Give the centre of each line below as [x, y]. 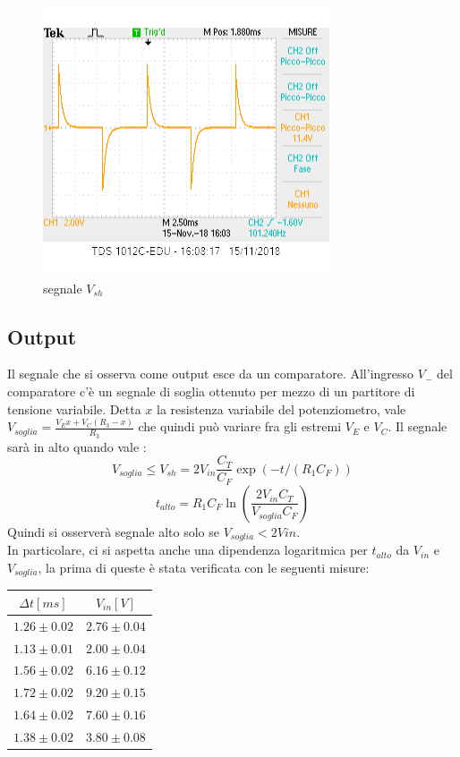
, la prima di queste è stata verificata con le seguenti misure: [204, 567]
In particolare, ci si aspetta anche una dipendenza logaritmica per [187, 550]
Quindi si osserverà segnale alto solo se [113, 531]
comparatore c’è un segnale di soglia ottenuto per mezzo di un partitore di [211, 391]
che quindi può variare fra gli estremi [240, 426]
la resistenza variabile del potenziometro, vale [281, 408]
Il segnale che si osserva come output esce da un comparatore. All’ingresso [211, 374]
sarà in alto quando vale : [77, 446]
